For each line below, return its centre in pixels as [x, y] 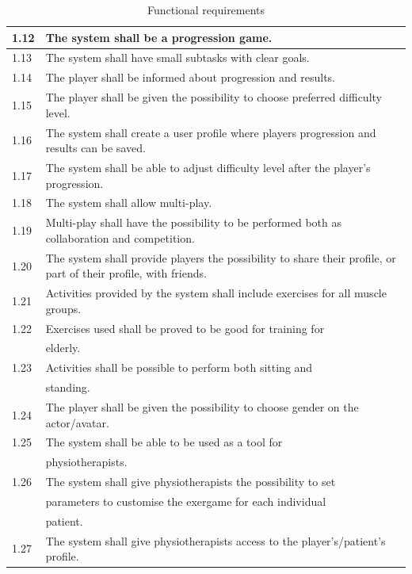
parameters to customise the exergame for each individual [186, 501]
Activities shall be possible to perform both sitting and [179, 367]
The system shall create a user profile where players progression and [211, 132]
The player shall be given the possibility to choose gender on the [202, 406]
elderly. [63, 348]
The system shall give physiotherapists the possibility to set [191, 482]
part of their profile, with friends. [126, 273]
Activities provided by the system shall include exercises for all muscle [216, 293]
